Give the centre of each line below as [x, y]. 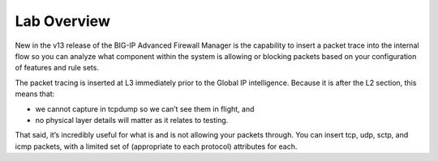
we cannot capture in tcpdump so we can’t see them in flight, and [145, 108]
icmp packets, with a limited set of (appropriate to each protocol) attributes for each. [156, 146]
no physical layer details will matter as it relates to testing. [132, 120]
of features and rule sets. [57, 68]
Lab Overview [63, 21]
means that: [35, 94]
